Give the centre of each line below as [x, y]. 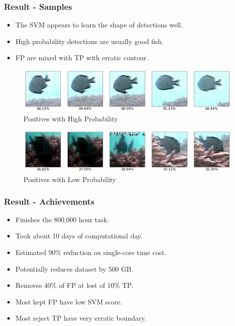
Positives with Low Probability [70, 179]
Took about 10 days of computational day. [79, 236]
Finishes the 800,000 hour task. [62, 219]
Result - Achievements [49, 201]
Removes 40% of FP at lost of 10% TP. [74, 285]
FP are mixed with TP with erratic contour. [82, 58]
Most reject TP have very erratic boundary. [81, 318]
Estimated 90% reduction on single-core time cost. [91, 252]
